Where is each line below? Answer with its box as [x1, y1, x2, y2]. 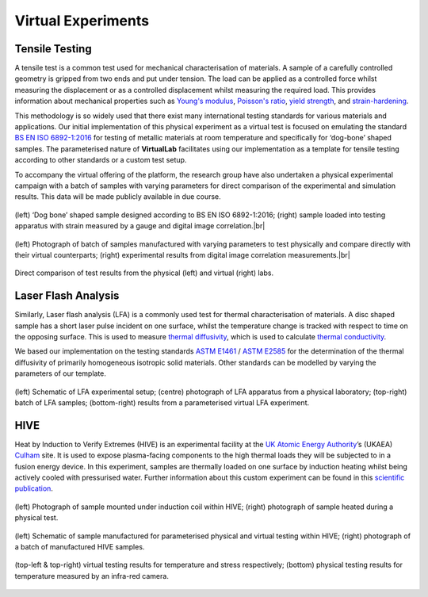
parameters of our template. [14, 369, 107, 378]
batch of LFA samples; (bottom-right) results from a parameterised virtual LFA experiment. [14, 397, 309, 408]
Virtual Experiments [14, 12, 150, 29]
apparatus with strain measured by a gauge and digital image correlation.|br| [14, 221, 266, 231]
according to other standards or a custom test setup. [14, 155, 187, 165]
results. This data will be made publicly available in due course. [14, 192, 221, 201]
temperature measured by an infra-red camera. [14, 571, 170, 580]
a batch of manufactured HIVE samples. [14, 542, 145, 551]
